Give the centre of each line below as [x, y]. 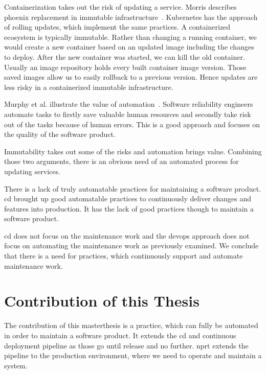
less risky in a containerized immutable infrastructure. [89, 87]
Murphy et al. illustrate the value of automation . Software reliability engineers [129, 104]
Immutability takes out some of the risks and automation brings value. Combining [133, 151]
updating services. [32, 171]
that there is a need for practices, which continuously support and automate [124, 256]
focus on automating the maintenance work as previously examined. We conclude [131, 246]
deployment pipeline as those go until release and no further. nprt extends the [126, 345]
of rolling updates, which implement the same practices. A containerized [117, 27]
